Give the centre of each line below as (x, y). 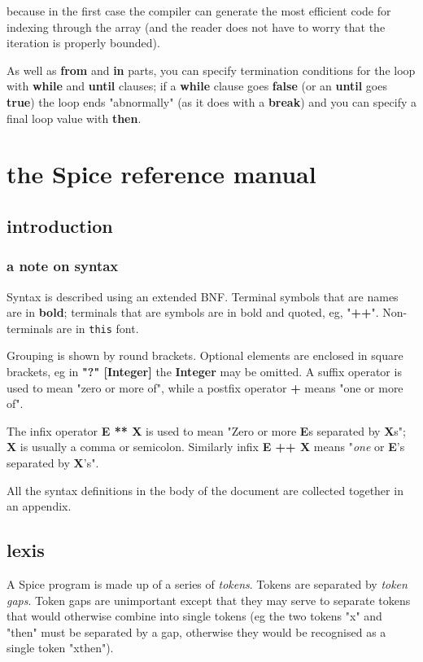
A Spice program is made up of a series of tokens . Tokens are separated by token (207, 583)
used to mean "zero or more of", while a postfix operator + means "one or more (205, 387)
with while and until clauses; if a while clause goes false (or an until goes (197, 86)
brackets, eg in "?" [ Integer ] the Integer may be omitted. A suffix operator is (204, 371)
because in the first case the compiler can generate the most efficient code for (199, 11)
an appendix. (39, 506)
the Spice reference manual (161, 174)
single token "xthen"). (60, 648)
